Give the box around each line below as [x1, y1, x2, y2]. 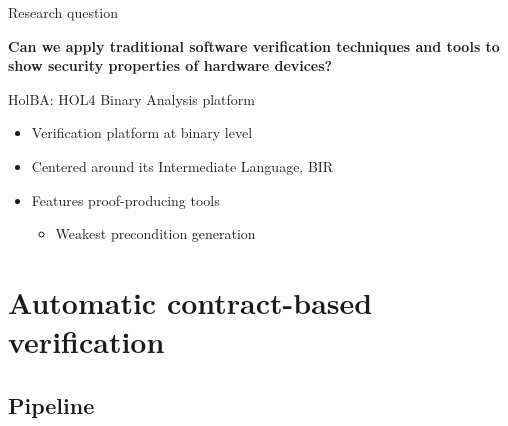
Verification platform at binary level [31, 122, 253, 143]
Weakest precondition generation [55, 223, 256, 244]
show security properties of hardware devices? [8, 55, 333, 76]
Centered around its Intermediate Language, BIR [31, 155, 334, 176]
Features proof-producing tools [31, 189, 220, 210]
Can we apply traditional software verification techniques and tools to [8, 35, 500, 56]
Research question [8, 2, 119, 22]
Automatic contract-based [8, 281, 373, 322]
